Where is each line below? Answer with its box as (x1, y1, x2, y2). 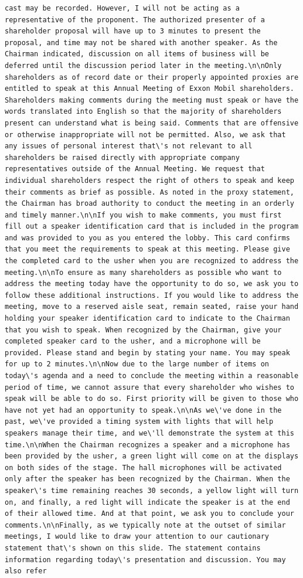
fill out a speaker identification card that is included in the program (5, 222, 299, 231)
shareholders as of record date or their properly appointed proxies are (5, 73, 299, 81)
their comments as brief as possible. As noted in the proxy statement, (5, 188, 294, 196)
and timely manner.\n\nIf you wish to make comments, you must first (5, 210, 282, 219)
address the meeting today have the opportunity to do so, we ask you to (5, 280, 299, 288)
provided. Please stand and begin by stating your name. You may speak (5, 348, 290, 357)
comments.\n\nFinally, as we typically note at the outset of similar (5, 521, 286, 529)
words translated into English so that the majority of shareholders (5, 107, 282, 116)
